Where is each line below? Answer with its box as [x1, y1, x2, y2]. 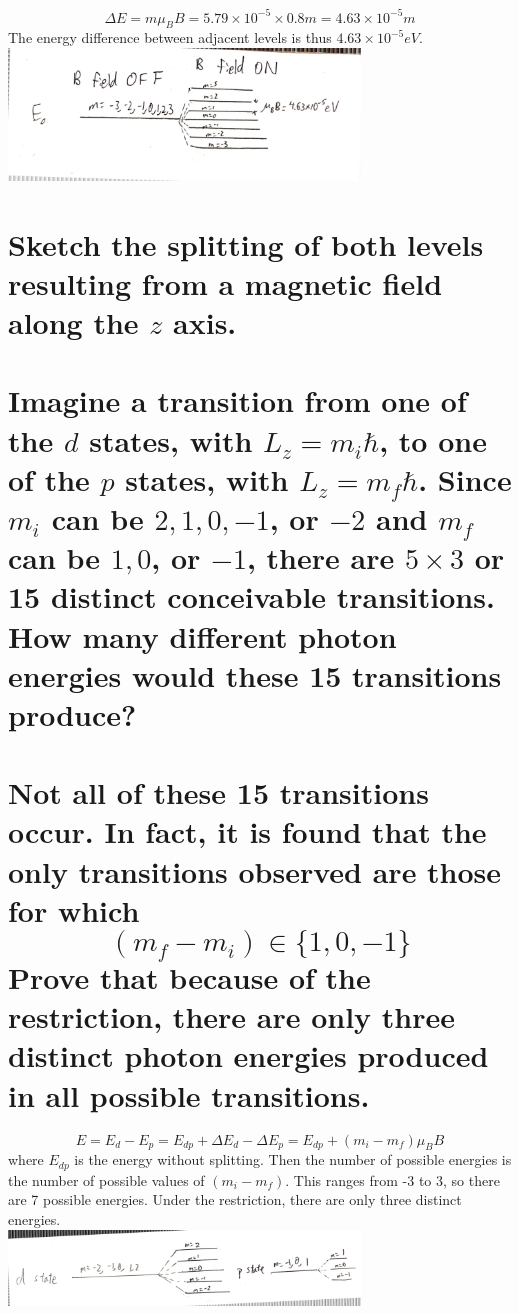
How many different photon [8, 615, 397, 656]
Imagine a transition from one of [8, 380, 467, 421]
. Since [418, 458, 512, 499]
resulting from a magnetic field [8, 262, 443, 303]
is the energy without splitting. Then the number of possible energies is [74, 1149, 512, 1170]
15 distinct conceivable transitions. [8, 576, 495, 617]
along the [8, 302, 139, 343]
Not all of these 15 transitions [8, 772, 429, 813]
